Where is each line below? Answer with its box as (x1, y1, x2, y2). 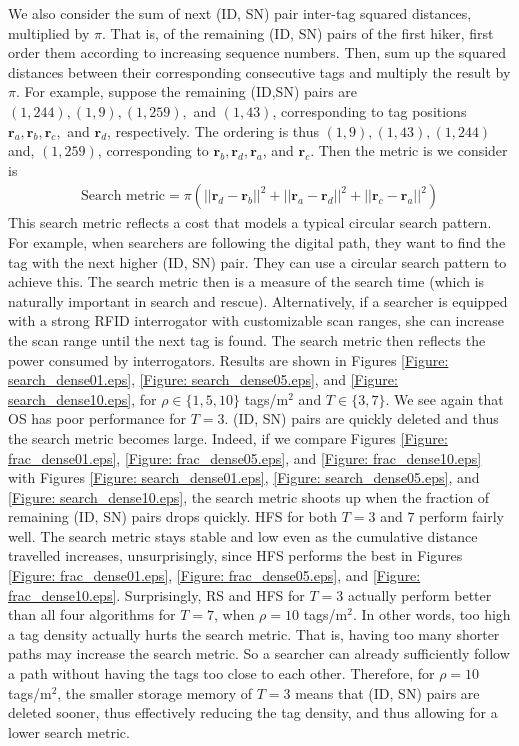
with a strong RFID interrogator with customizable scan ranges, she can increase (8, 310, 504, 331)
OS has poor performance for (8, 408, 186, 429)
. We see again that (385, 388, 504, 409)
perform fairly (419, 506, 504, 527)
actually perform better (347, 584, 492, 605)
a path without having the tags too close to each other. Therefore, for (8, 663, 435, 684)
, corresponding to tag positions (272, 100, 467, 121)
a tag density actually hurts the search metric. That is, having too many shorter (8, 623, 500, 644)
